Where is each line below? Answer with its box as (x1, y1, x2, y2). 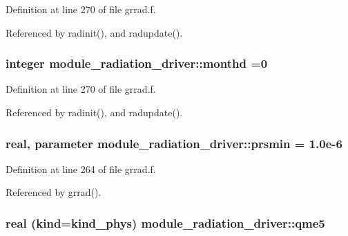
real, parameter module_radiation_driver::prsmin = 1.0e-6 (6, 134, 342, 152)
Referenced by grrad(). (6, 185, 101, 199)
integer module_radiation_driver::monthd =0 (6, 55, 268, 72)
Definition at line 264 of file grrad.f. (6, 161, 156, 176)
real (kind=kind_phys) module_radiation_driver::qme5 (6, 214, 325, 231)
